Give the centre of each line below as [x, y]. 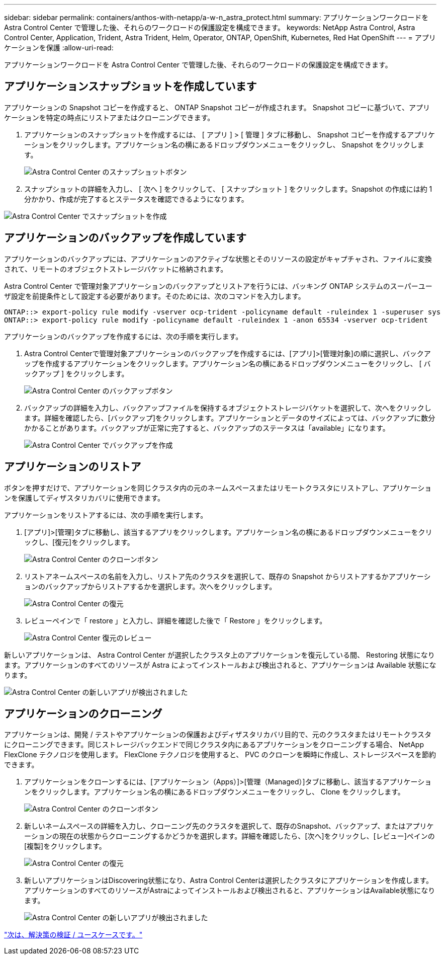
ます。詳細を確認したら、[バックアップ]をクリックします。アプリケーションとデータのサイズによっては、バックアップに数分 [230, 418]
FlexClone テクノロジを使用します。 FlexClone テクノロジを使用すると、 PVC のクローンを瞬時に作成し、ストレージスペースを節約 [220, 755]
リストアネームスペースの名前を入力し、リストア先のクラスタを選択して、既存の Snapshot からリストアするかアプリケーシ [228, 576]
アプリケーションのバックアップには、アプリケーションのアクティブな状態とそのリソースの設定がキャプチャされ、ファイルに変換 [218, 259]
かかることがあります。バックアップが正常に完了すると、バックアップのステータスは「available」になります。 [207, 428]
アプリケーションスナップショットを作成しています [130, 87]
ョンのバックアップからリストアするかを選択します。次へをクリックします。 [150, 586]
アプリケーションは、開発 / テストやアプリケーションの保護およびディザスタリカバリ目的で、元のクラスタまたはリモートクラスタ [218, 735]
